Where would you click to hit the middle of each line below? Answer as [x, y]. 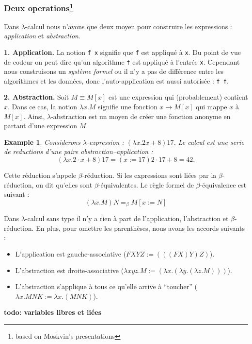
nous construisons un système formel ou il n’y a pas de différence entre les [114, 71]
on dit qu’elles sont [64, 184]
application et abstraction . [42, 36]
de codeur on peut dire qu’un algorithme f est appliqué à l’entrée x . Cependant [122, 61]
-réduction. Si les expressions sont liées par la [149, 175]
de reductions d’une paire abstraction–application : [79, 151]
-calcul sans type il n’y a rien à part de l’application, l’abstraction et [127, 218]
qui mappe [212, 107]
